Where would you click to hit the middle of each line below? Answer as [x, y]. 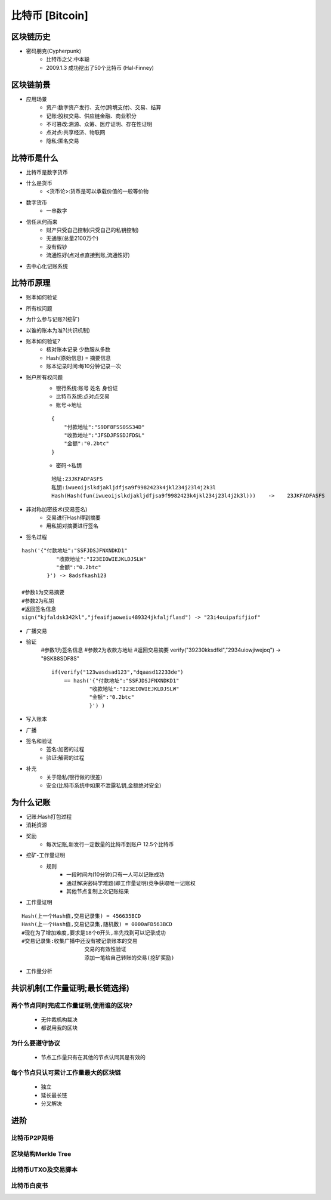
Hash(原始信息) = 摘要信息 [79, 357]
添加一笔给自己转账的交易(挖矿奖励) [129, 957]
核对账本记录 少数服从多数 [78, 350]
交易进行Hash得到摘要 [73, 518]
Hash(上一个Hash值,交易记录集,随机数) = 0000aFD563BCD [97, 924]
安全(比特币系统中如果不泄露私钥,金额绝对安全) [104, 785]
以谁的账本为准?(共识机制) [58, 330]
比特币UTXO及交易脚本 [44, 1170]
